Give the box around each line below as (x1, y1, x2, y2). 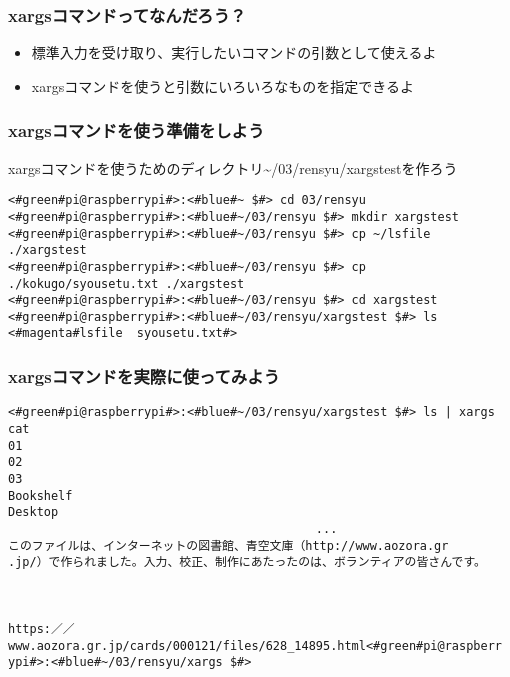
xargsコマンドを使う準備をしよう (8, 118, 265, 143)
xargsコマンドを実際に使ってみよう (8, 364, 280, 389)
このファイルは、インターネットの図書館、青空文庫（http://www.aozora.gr (8, 538, 449, 553)
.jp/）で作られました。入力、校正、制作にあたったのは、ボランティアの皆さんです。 (8, 555, 486, 570)
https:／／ (8, 621, 75, 636)
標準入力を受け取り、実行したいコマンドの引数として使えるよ (31, 42, 437, 63)
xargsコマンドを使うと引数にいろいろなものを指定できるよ (31, 75, 414, 96)
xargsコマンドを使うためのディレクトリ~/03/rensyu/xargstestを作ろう (8, 157, 458, 178)
